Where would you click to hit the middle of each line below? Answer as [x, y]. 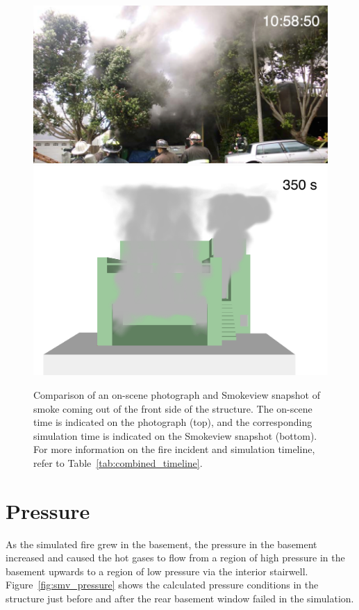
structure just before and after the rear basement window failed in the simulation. [180, 599]
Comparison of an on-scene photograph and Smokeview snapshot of [177, 395]
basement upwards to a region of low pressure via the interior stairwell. [157, 571]
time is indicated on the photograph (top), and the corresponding [173, 422]
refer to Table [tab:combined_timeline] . [118, 462]
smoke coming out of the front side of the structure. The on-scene [173, 408]
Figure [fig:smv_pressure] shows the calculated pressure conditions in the [162, 585]
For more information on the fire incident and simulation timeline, [174, 449]
